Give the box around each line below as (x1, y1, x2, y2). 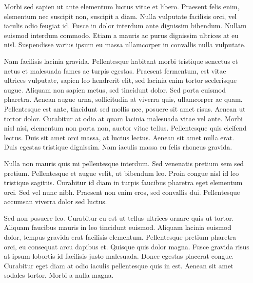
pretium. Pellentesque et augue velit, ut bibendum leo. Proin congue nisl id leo (4, 168, 239, 178)
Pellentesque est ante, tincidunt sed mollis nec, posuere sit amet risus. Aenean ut (4, 103, 246, 113)
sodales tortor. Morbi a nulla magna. (4, 270, 114, 280)
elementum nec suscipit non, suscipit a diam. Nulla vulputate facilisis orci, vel (4, 11, 237, 21)
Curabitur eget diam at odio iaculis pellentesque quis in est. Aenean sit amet (4, 260, 234, 270)
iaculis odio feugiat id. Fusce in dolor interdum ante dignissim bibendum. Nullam (4, 20, 247, 31)
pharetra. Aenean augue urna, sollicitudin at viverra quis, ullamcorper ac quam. (4, 94, 243, 104)
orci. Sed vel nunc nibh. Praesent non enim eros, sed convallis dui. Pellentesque (4, 187, 240, 197)
